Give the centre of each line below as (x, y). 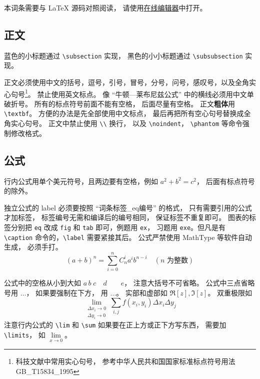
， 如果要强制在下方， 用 (67, 292)
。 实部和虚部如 (142, 292)
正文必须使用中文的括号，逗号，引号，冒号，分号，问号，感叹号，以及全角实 (130, 82)
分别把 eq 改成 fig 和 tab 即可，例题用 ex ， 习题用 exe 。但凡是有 (118, 227)
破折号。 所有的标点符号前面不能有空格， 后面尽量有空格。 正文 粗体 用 (119, 103)
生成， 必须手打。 (33, 247)
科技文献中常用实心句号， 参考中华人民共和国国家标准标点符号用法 (125, 361)
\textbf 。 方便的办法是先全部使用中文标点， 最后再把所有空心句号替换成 (124, 113)
